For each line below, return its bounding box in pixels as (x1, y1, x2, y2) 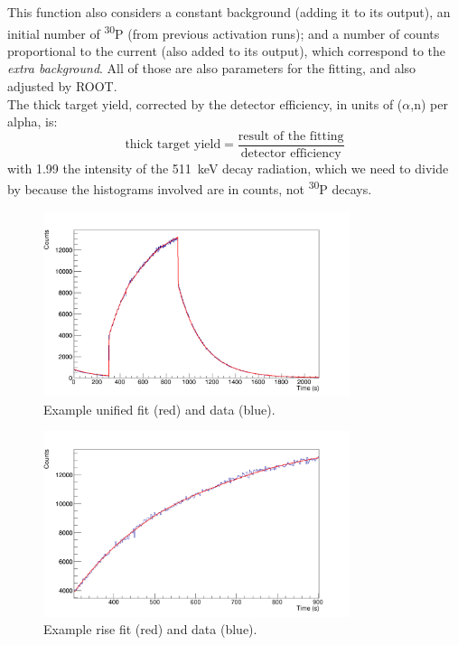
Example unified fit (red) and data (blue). (43, 399, 276, 418)
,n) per (410, 94, 448, 113)
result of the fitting (238, 129, 344, 143)
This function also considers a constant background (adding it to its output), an (7, 3, 451, 21)
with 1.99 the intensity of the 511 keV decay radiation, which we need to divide (7, 158, 449, 177)
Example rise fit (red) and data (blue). (43, 620, 257, 639)
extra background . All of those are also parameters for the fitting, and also (7, 59, 416, 78)
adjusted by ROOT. (7, 77, 117, 96)
